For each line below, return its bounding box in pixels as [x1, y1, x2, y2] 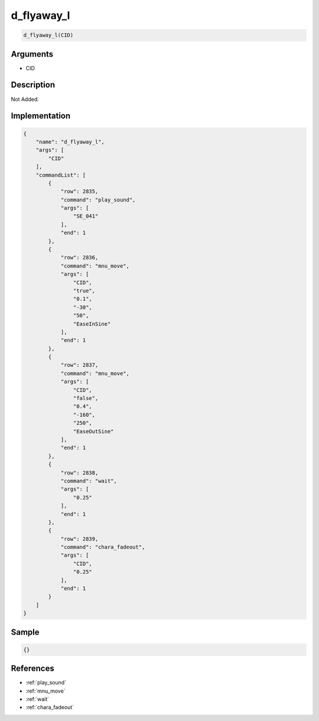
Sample [11, 627, 40, 637]
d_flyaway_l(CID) [23, 32, 74, 38]
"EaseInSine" [73, 320, 111, 327]
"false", [73, 395, 99, 402]
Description [11, 80, 56, 90]
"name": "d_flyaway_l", [35, 138, 105, 145]
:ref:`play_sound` [25, 679, 67, 686]
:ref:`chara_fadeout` [25, 704, 74, 711]
